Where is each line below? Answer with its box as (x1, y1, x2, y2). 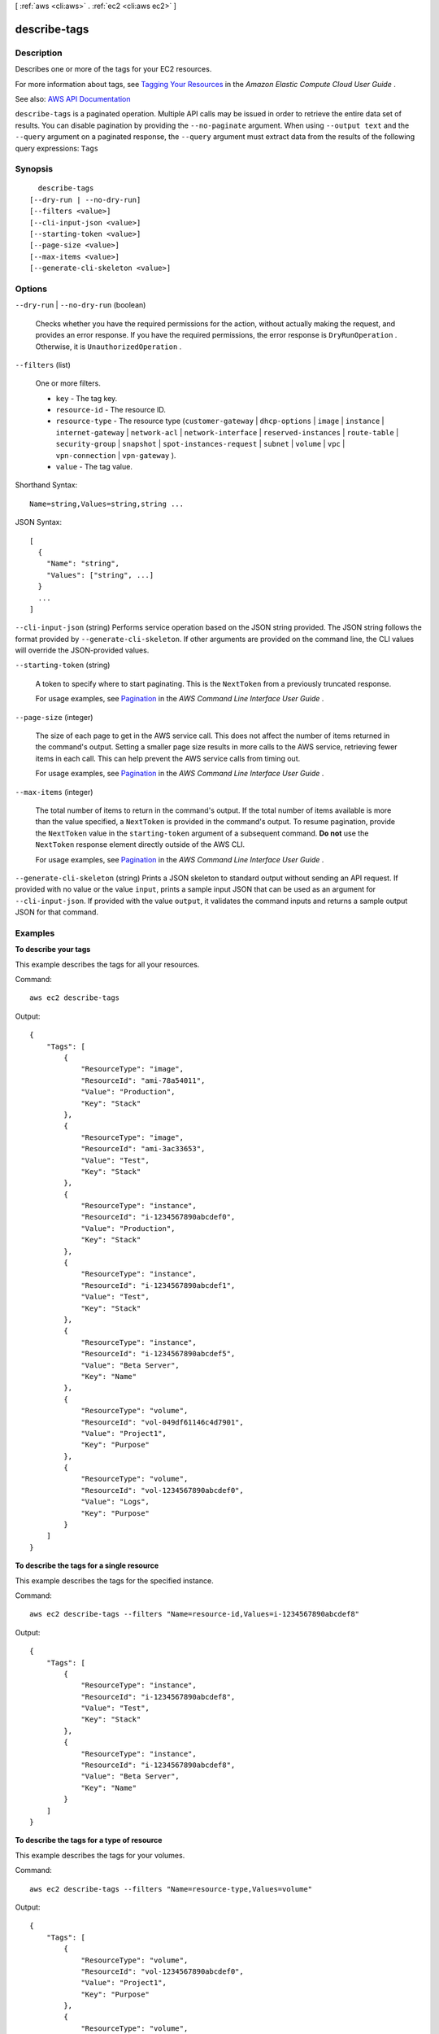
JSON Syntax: (15, 517, 63, 527)
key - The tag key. (55, 393, 118, 403)
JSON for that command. (15, 907, 99, 917)
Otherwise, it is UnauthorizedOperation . (35, 342, 182, 351)
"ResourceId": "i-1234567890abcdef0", (80, 1212, 236, 1222)
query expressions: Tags (15, 143, 99, 153)
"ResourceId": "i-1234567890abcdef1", (80, 1281, 236, 1290)
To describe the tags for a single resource (15, 1560, 159, 1570)
